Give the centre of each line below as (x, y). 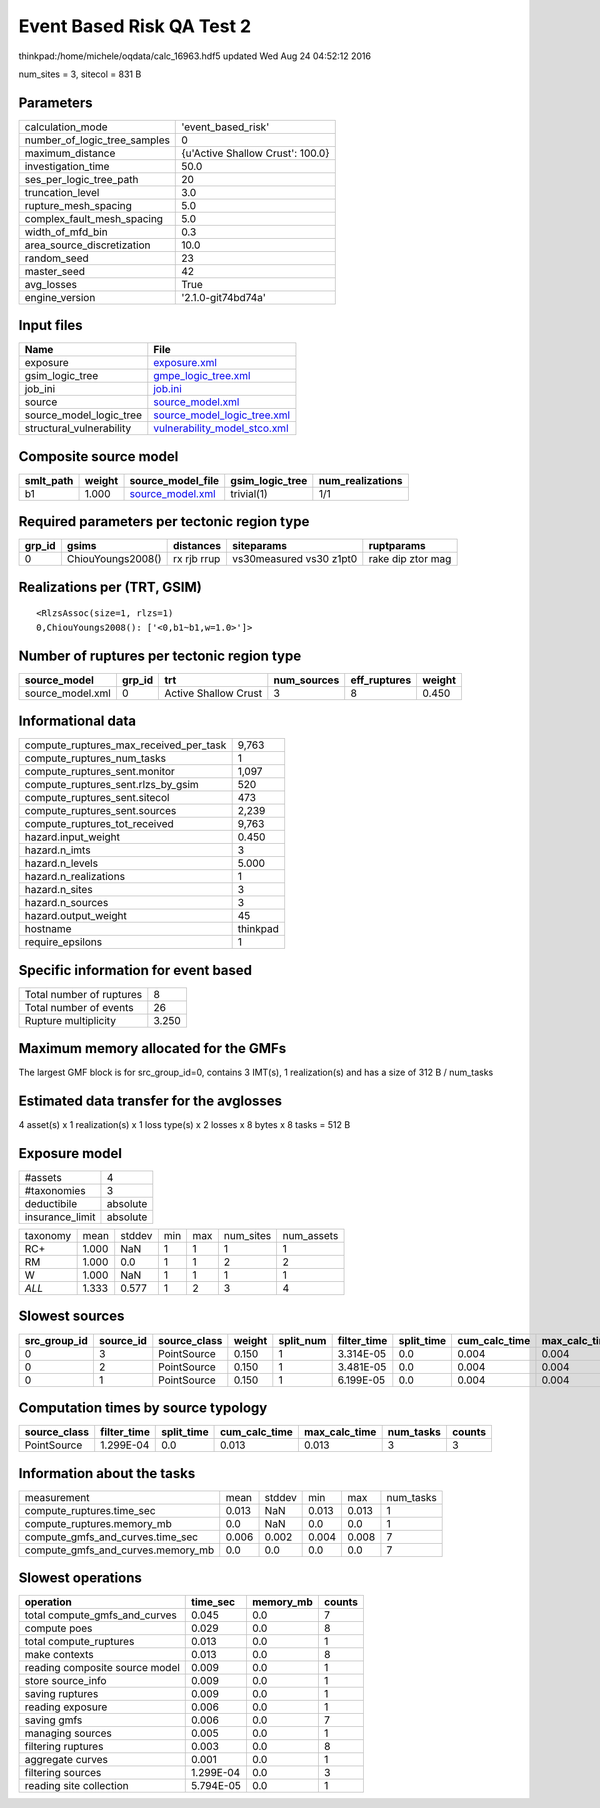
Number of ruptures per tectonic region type (160, 655)
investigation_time (67, 166)
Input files (51, 325)
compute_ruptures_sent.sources (100, 811)
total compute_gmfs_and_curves (100, 1615)
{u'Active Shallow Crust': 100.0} (255, 153)
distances (197, 546)
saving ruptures (61, 1694)
